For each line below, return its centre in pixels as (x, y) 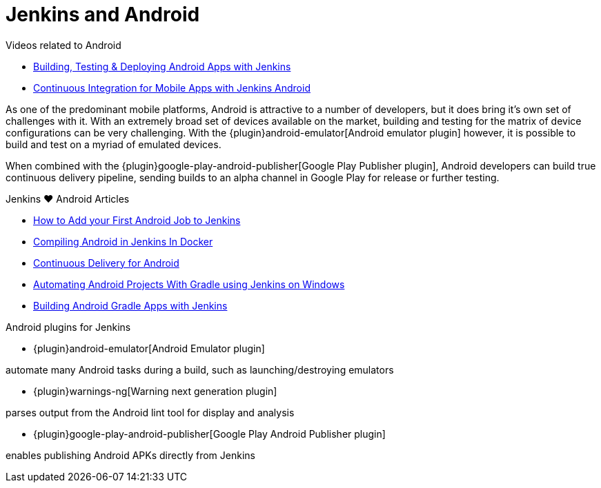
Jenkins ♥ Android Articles (68, 199)
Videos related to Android (63, 45)
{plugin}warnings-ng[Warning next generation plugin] (155, 391)
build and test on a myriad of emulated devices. (114, 144)
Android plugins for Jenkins (68, 327)
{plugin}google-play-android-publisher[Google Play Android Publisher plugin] (209, 434)
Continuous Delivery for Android (106, 263)
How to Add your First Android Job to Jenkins (137, 220)
